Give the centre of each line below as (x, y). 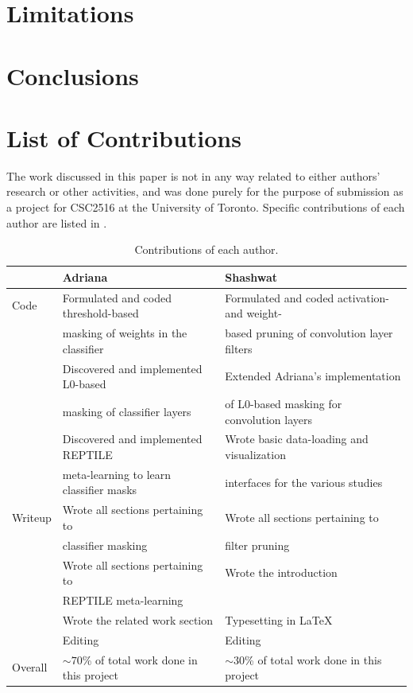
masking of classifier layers (127, 411)
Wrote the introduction (281, 572)
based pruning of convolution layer (309, 333)
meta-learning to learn (117, 474)
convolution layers (269, 419)
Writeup (32, 518)
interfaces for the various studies (304, 482)
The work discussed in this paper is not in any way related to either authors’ (193, 175)
